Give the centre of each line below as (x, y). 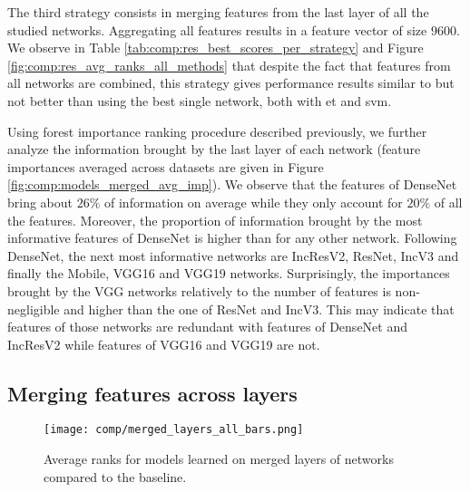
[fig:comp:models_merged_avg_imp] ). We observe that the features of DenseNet (232, 184)
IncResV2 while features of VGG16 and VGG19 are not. (164, 344)
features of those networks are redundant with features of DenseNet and (207, 327)
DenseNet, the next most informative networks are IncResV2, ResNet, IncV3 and (233, 255)
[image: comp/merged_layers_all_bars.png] (174, 430)
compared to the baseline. (115, 476)
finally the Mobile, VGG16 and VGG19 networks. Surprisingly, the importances (229, 273)
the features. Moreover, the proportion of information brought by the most (215, 220)
